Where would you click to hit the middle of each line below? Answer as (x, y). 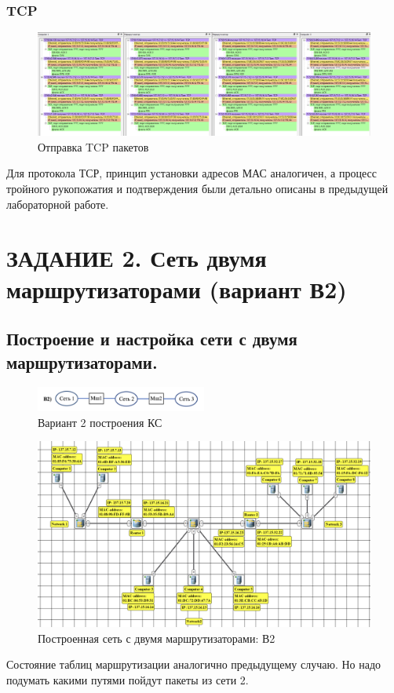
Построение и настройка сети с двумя (152, 339)
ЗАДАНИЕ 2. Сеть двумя (137, 258)
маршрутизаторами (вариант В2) (177, 288)
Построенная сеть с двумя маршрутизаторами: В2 (157, 638)
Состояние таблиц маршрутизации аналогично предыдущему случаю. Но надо (194, 664)
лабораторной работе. (58, 204)
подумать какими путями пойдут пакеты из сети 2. (128, 679)
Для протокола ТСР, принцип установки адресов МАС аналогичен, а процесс (192, 173)
